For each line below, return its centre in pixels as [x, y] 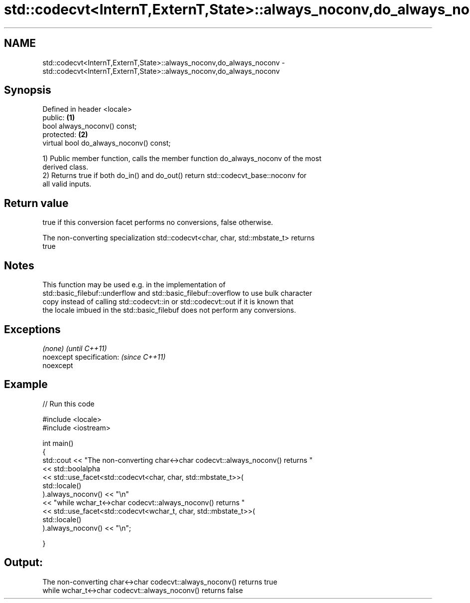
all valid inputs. [67, 184]
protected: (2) [65, 135]
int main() [58, 443]
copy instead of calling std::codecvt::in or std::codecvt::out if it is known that [168, 302]
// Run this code [68, 403]
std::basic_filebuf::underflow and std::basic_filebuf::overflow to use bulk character [177, 293]
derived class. [65, 167]
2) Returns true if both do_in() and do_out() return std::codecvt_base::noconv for [175, 176]
